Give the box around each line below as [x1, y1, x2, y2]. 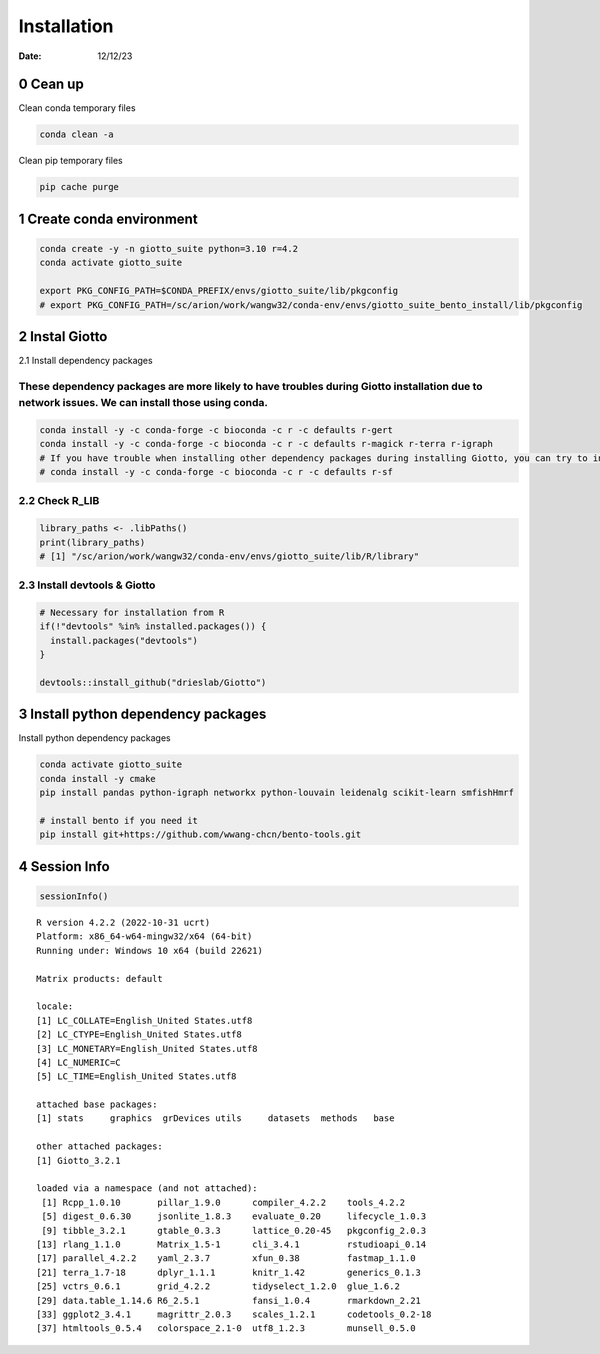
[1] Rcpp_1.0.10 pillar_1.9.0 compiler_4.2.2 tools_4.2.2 [41, 1196, 406, 1208]
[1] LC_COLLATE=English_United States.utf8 [36, 1015, 253, 1026]
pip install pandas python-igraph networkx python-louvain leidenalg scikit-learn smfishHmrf [39, 787, 515, 799]
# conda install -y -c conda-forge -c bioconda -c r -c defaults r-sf [39, 466, 394, 477]
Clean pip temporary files [18, 155, 124, 167]
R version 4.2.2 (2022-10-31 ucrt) [36, 917, 211, 928]
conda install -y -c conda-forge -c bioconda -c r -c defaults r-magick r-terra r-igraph [39, 438, 494, 450]
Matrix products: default [36, 973, 164, 984]
